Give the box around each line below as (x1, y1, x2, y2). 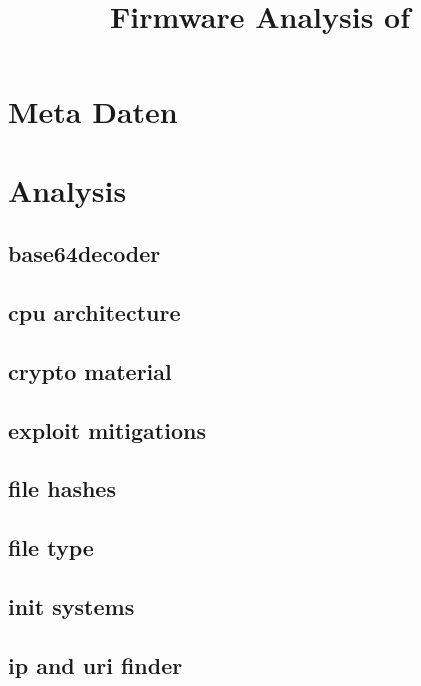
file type (8, 532, 94, 563)
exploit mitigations (8, 414, 206, 445)
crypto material (8, 355, 172, 386)
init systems (8, 591, 135, 622)
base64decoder (8, 238, 161, 269)
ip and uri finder (8, 649, 183, 680)
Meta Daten (8, 91, 178, 132)
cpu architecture (8, 297, 181, 328)
